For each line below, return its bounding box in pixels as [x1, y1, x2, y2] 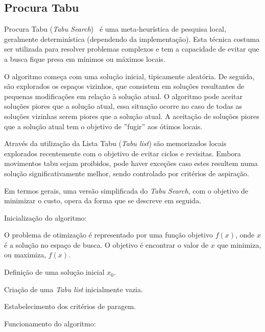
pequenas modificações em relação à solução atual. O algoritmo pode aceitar [4, 90, 243, 101]
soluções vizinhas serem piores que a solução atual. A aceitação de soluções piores [4, 110, 259, 121]
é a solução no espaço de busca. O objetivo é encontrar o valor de [4, 239, 209, 250]
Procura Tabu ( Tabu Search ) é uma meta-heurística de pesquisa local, [4, 23, 226, 34]
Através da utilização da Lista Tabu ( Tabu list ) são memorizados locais [4, 138, 227, 149]
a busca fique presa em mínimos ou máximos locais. [4, 53, 165, 64]
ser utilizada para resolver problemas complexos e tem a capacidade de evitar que [4, 43, 259, 54]
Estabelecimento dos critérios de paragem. [4, 301, 136, 312]
